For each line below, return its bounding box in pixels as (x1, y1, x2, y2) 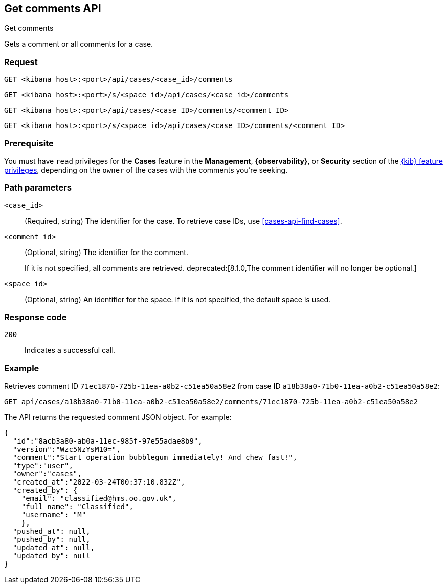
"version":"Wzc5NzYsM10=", (12, 445, 121, 454)
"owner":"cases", (12, 470, 82, 478)
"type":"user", (12, 461, 73, 470)
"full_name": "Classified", (21, 502, 133, 511)
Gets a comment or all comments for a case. (4, 39, 153, 49)
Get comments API (4, 2, 101, 15)
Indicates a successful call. (25, 346, 116, 355)
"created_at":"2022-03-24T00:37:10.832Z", (12, 478, 186, 487)
